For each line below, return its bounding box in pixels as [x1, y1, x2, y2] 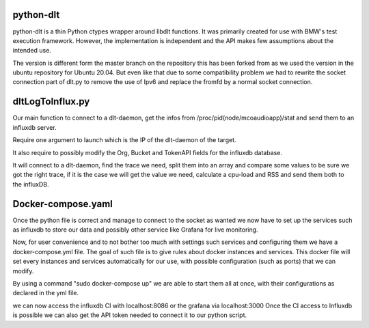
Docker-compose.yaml [12, 198, 113, 210]
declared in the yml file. [12, 289, 79, 297]
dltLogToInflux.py [12, 96, 90, 107]
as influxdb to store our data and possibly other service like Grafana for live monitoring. [12, 225, 259, 234]
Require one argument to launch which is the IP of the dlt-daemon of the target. [12, 136, 236, 144]
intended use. [12, 46, 51, 55]
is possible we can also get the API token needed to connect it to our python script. [12, 311, 247, 319]
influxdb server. [12, 123, 57, 131]
